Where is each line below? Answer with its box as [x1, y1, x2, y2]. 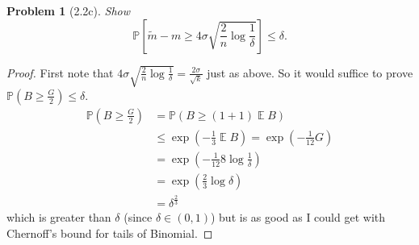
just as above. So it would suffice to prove [207, 64, 413, 81]
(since [124, 209, 153, 226]
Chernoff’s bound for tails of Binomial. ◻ [6, 224, 213, 241]
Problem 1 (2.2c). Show [6, 2, 131, 19]
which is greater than [6, 209, 111, 226]
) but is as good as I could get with [210, 209, 386, 226]
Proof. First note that [6, 64, 114, 81]
